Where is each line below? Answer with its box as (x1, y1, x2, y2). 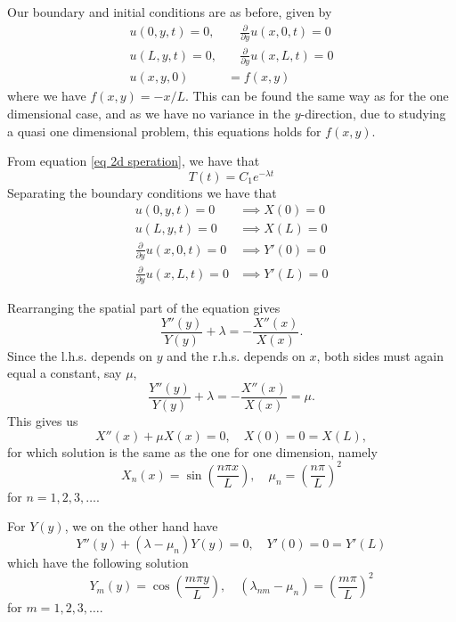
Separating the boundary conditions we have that (7, 183, 277, 201)
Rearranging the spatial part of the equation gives (7, 299, 281, 317)
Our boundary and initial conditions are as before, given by (7, 3, 332, 20)
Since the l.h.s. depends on (7, 346, 153, 364)
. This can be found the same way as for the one (184, 86, 449, 105)
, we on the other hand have (64, 517, 218, 536)
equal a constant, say (7, 364, 122, 382)
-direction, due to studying (300, 103, 446, 122)
